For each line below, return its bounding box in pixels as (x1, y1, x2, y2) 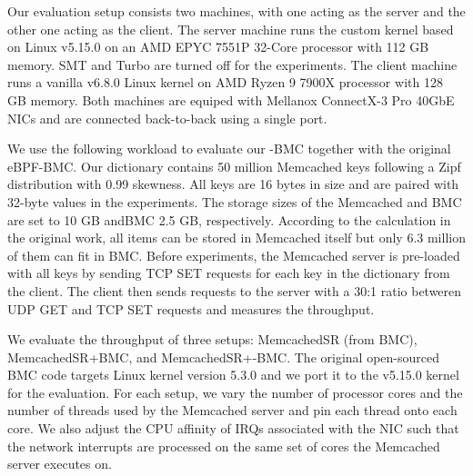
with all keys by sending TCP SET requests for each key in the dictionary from (7, 263, 450, 283)
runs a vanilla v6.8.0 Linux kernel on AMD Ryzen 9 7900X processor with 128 (7, 73, 443, 92)
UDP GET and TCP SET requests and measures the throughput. (7, 299, 375, 318)
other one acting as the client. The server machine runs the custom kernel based (7, 19, 454, 38)
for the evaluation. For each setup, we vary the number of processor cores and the (7, 382, 463, 402)
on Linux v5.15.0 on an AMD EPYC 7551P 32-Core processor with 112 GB (7, 37, 429, 56)
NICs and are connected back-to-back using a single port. (7, 108, 327, 127)
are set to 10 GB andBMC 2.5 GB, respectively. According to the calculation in (7, 210, 451, 229)
